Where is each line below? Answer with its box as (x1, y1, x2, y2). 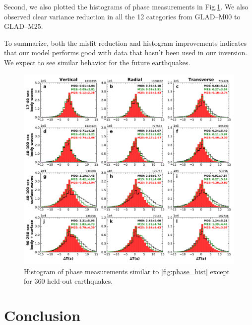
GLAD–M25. (4, 21, 43, 31)
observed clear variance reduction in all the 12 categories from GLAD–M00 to (4, 11, 241, 21)
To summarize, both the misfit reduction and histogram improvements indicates (4, 37, 247, 48)
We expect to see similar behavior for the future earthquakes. (4, 57, 190, 67)
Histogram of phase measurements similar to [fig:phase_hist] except (24, 266, 230, 276)
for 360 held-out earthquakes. (24, 276, 113, 286)
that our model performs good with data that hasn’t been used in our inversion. (4, 47, 248, 58)
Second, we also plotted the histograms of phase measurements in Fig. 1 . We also (4, 1, 249, 11)
